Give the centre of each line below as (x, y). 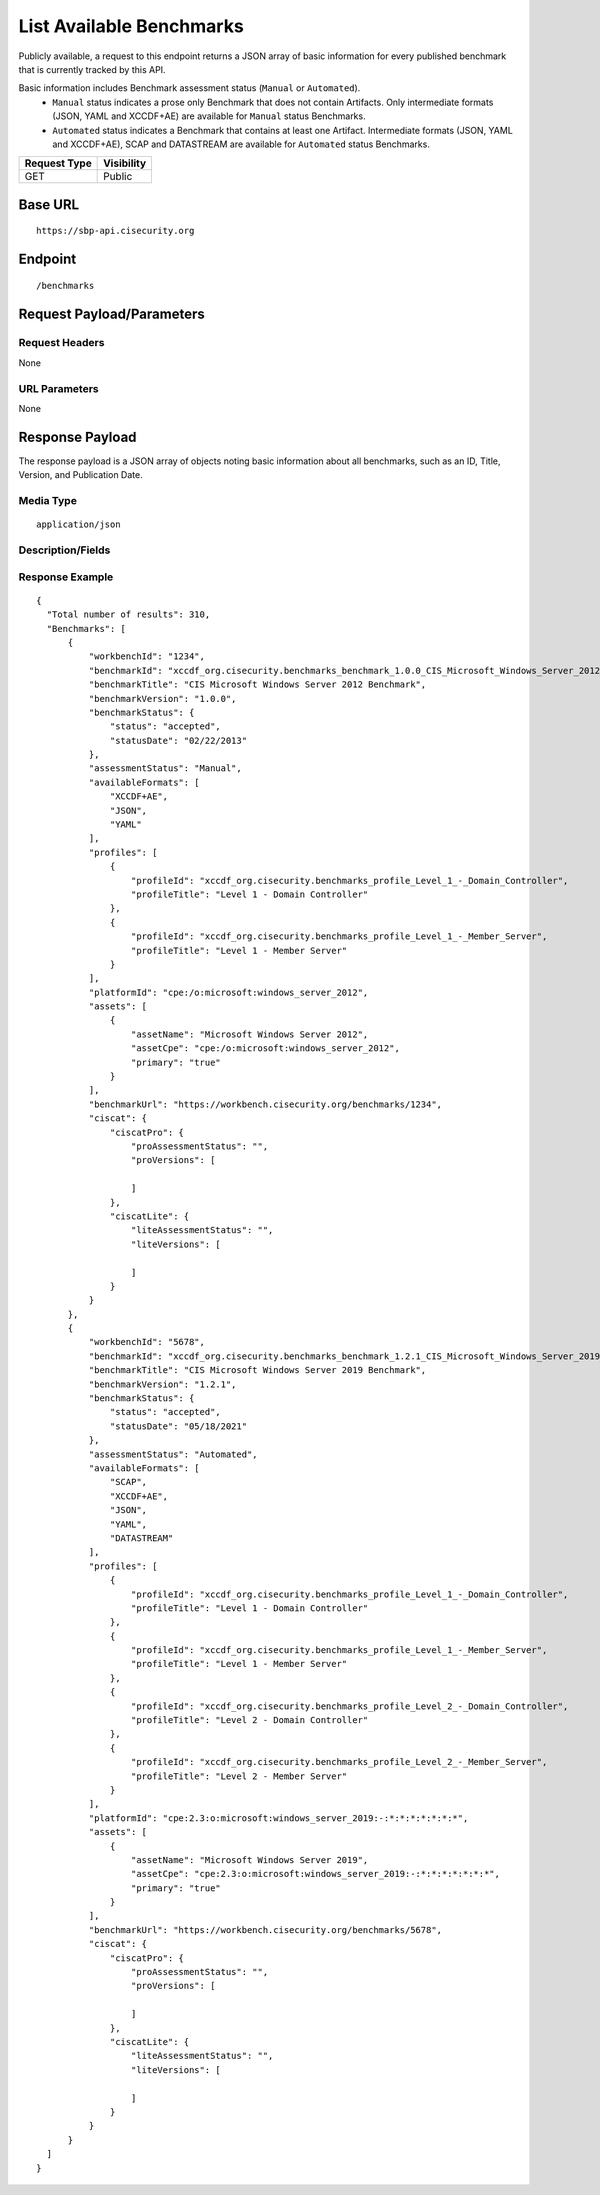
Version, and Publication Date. (81, 475)
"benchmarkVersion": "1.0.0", (162, 698)
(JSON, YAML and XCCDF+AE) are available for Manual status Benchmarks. (209, 116)
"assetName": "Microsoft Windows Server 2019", (249, 1859)
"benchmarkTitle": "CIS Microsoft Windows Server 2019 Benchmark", (257, 1370)
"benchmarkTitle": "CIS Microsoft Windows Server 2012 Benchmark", (257, 684)
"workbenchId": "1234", (146, 656)
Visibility (125, 163)
